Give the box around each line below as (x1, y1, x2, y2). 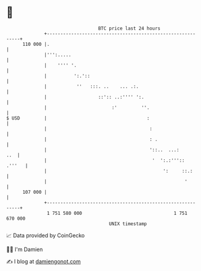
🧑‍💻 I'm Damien (6, 246, 43, 253)
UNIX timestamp (109, 220, 147, 227)
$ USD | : (6, 115, 150, 121)
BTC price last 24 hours (98, 25, 161, 31)
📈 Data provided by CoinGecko (6, 232, 85, 239)
